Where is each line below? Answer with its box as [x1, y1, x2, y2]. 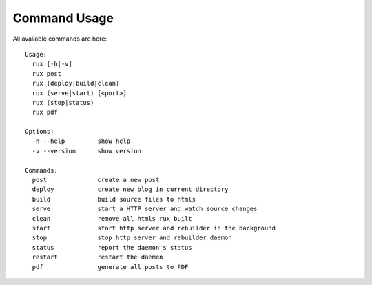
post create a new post [32, 176, 160, 184]
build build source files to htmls [32, 195, 196, 203]
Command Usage [12, 10, 114, 26]
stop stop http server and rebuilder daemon [32, 234, 232, 242]
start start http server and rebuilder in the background [32, 224, 276, 232]
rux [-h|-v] [32, 60, 72, 68]
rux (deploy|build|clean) [32, 79, 120, 88]
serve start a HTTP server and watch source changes [32, 205, 258, 213]
